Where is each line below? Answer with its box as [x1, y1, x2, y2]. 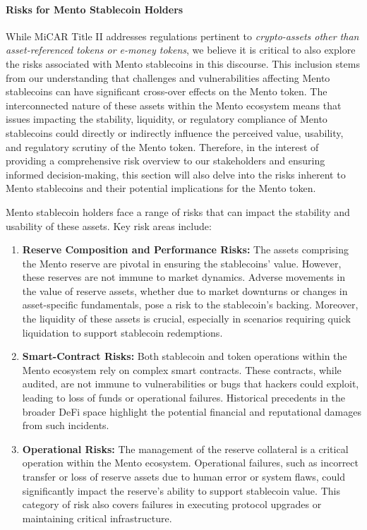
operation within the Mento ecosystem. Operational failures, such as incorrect [22, 455, 359, 470]
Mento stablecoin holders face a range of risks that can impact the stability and [6, 204, 350, 219]
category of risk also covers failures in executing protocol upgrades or [22, 497, 322, 512]
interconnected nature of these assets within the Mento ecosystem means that [6, 97, 342, 112]
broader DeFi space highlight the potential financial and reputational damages [22, 404, 362, 418]
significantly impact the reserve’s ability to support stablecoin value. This [22, 483, 340, 498]
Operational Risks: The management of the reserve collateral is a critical [22, 441, 349, 456]
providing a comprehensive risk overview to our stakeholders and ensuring [6, 153, 325, 168]
